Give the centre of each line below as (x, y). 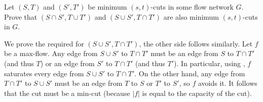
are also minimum (191, 16)
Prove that (21, 16)
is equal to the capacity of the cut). (197, 93)
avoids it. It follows (228, 83)
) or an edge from (67, 63)
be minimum (107, 7)
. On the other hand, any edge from (190, 73)
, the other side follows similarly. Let (196, 43)
